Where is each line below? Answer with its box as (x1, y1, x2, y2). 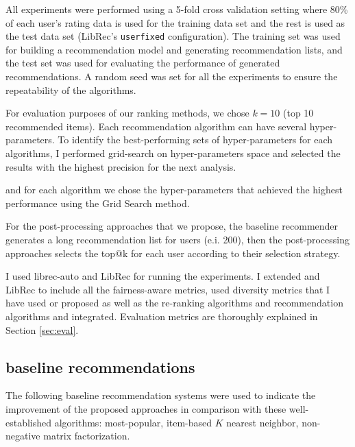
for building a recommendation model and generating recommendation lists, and (5, 42, 343, 56)
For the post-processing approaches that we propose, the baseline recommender (5, 219, 339, 233)
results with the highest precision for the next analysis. (5, 159, 236, 173)
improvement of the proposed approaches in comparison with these (5, 401, 286, 415)
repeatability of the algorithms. (5, 82, 136, 97)
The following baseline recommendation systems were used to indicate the (5, 388, 316, 402)
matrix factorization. (43, 428, 130, 443)
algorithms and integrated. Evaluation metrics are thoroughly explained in (5, 309, 318, 323)
